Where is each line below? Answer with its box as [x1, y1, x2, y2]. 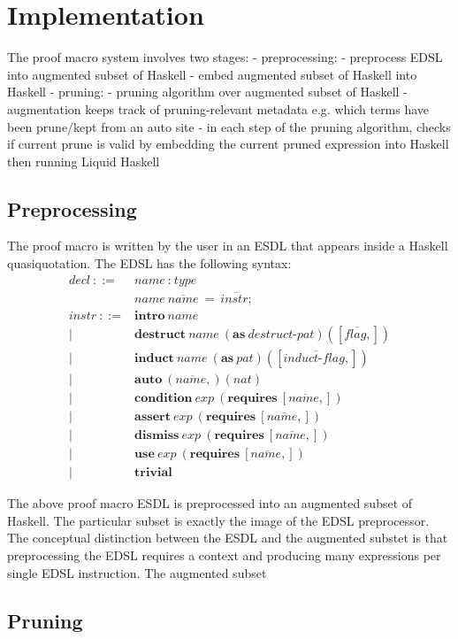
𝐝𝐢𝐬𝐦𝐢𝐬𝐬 [134, 429, 179, 443]
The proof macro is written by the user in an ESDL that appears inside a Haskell [7, 236, 448, 255]
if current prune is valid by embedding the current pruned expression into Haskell [7, 135, 449, 153]
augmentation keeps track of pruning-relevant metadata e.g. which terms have [7, 99, 430, 118]
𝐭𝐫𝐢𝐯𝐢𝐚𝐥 [134, 466, 172, 480]
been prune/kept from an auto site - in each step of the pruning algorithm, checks [7, 117, 451, 135]
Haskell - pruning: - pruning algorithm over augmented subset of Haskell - [7, 82, 408, 101]
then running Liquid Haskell [7, 151, 160, 170]
